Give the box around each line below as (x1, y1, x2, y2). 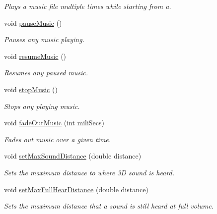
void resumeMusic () (4, 51, 67, 61)
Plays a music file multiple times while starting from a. (4, 1, 171, 11)
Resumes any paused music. (4, 67, 88, 78)
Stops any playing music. (4, 101, 80, 111)
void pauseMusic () (4, 17, 62, 28)
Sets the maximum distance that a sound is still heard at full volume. (4, 201, 214, 211)
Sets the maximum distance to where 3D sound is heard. (4, 167, 175, 177)
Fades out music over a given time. (4, 134, 111, 144)
